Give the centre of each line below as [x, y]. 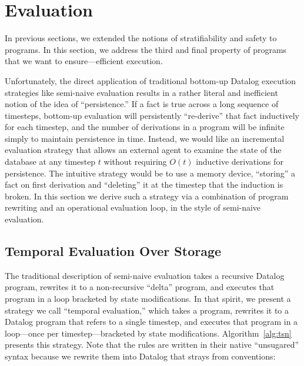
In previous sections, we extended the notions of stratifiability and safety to [141, 38]
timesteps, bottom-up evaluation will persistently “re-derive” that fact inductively [152, 115]
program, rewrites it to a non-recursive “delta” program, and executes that [140, 287]
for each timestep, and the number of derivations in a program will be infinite [145, 127]
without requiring [135, 162]
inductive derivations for [240, 162]
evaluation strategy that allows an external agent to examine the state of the [143, 150]
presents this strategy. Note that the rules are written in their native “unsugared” [152, 345]
